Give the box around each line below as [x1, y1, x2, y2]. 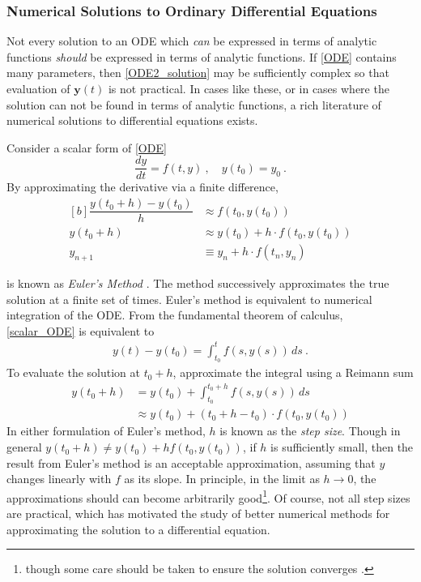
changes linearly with [6, 470, 112, 487]
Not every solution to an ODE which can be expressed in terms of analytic [6, 32, 377, 49]
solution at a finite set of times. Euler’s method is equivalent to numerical [6, 290, 372, 307]
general [6, 439, 42, 456]
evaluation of [6, 80, 70, 96]
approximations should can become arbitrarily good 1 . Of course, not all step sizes [6, 486, 410, 506]
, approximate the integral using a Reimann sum [172, 364, 414, 381]
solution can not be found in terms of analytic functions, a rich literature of [6, 96, 381, 113]
